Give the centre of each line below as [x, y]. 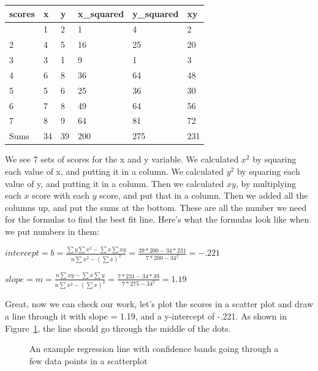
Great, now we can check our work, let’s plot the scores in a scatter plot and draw [159, 304]
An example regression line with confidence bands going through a [154, 349]
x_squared [101, 13]
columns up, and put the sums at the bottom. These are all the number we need [156, 207]
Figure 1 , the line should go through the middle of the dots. [118, 328]
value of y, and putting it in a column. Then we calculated [115, 183]
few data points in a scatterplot [89, 360]
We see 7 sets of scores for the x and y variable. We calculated [122, 159]
